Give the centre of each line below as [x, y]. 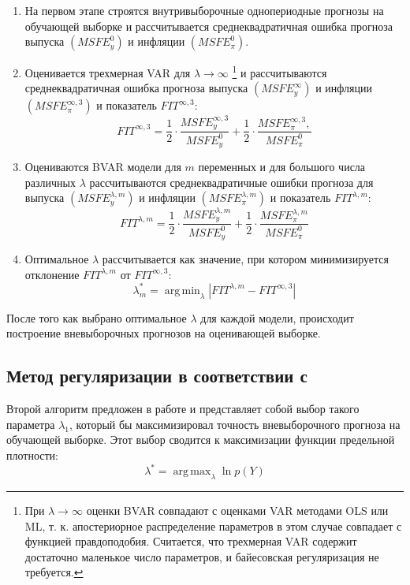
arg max [192, 472]
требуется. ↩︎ [54, 572]
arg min [182, 291]
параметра [31, 424]
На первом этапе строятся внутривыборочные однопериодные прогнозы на [204, 10]
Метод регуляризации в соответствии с [157, 376]
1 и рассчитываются [280, 71]
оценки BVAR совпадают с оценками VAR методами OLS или [237, 510]
